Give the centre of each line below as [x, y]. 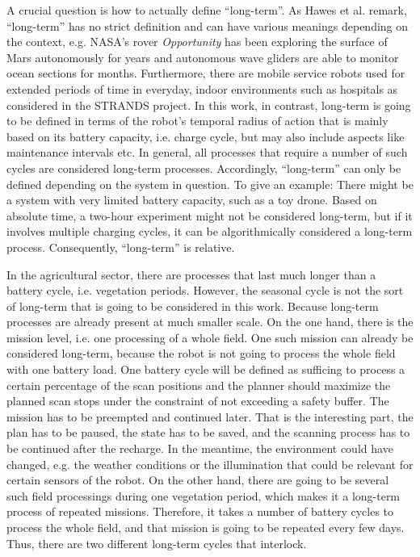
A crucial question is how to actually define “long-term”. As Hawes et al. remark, [207, 10]
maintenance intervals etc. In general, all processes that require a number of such [207, 152]
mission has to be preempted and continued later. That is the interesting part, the [210, 416]
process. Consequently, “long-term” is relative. [121, 247]
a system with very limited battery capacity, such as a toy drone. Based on [192, 200]
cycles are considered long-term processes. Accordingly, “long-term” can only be [204, 168]
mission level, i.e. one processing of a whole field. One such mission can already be [210, 337]
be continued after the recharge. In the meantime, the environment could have [200, 448]
